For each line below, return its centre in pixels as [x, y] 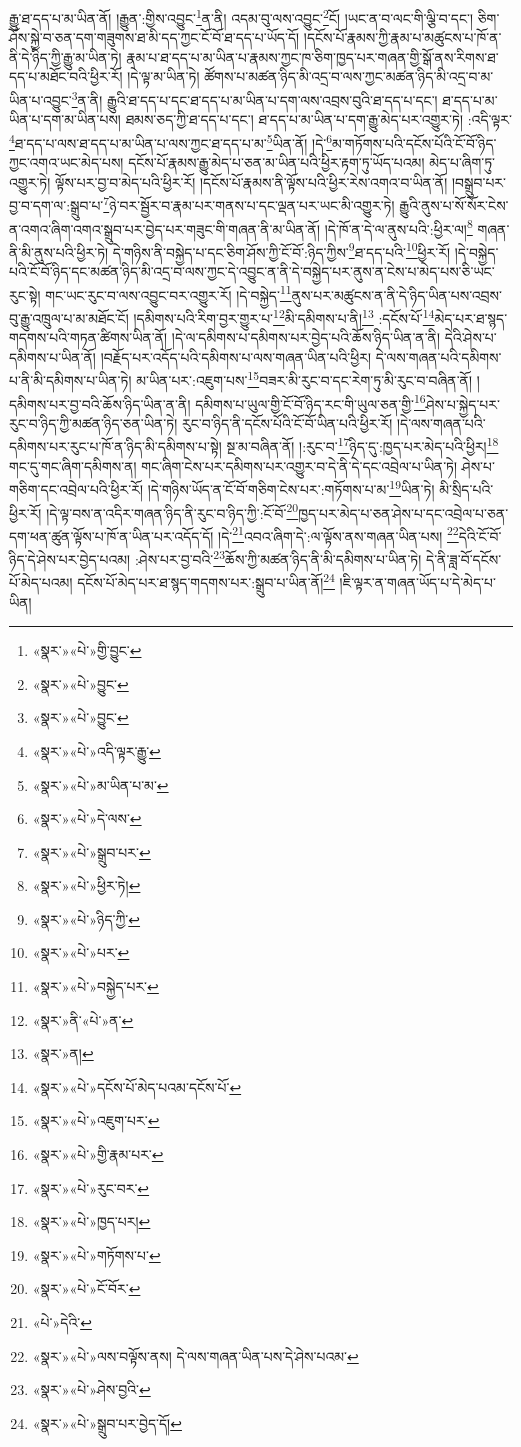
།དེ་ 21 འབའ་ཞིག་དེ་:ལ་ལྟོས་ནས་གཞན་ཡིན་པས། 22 [338, 534]
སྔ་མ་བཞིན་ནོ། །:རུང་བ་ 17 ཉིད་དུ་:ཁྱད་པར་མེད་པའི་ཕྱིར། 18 [362, 445]
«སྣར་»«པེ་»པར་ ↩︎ [81, 952]
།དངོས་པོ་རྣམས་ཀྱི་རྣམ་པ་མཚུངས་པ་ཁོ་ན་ [402, 37]
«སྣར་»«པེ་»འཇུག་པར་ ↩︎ [96, 1120]
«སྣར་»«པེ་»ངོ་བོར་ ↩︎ [86, 1288]
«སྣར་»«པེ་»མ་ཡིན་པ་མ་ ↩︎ [100, 784]
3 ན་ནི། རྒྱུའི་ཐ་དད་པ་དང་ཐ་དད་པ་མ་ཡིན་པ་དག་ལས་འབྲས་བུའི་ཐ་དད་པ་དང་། [254, 98]
